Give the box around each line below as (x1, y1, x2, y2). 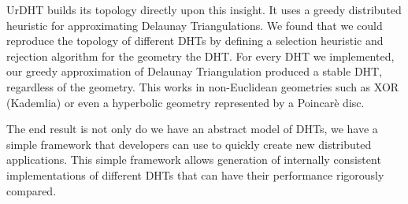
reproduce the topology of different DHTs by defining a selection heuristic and (6, 32, 384, 49)
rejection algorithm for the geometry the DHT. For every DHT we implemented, (6, 47, 395, 64)
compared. (6, 182, 57, 198)
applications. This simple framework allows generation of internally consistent (6, 151, 381, 168)
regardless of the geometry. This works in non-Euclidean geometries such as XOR (6, 78, 399, 95)
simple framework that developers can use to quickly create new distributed (6, 135, 372, 152)
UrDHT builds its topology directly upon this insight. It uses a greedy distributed (6, 2, 402, 17)
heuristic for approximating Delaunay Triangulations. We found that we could (6, 17, 383, 33)
